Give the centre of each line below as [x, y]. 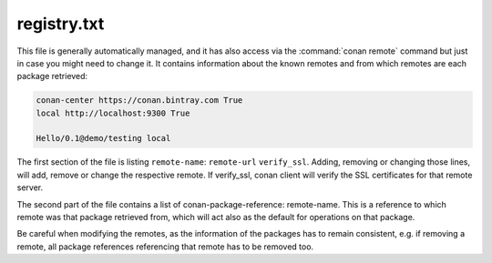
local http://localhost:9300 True [113, 113]
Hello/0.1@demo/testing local [103, 138]
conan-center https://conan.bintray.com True [139, 101]
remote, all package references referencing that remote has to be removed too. [165, 247]
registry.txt [61, 24]
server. [30, 187]
